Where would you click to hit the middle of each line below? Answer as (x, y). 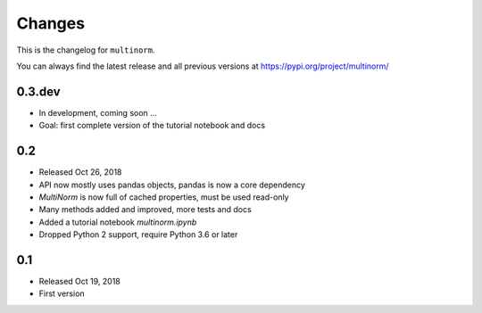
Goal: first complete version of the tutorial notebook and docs (152, 126)
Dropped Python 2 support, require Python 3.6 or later (138, 235)
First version (62, 293)
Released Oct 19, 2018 (79, 281)
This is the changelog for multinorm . (86, 50)
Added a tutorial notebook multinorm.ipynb (118, 222)
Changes (50, 23)
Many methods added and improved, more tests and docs (145, 210)
